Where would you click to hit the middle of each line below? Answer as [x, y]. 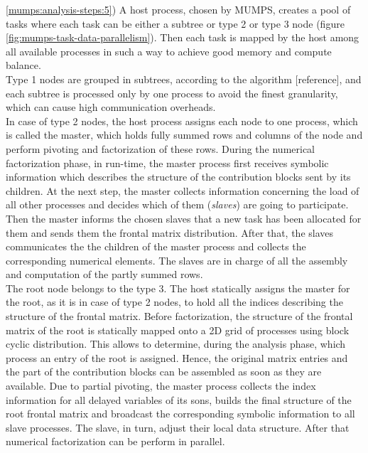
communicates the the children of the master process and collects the [156, 246]
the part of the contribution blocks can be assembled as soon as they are [164, 372]
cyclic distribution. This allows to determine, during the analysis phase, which [176, 344]
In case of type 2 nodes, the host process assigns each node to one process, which [182, 121]
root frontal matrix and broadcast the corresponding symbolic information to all [180, 414]
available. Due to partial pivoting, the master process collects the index [161, 386]
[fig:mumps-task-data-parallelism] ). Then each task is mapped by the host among [183, 37]
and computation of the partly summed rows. [104, 274]
